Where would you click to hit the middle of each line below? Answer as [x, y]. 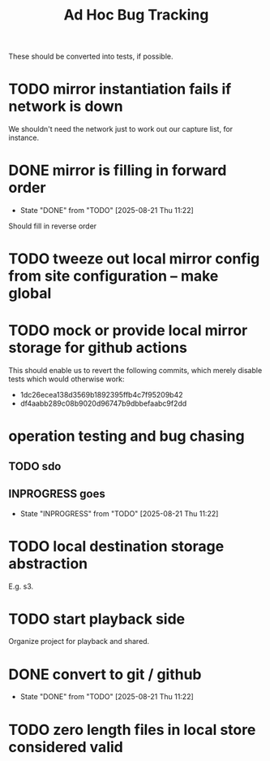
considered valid [66, 747]
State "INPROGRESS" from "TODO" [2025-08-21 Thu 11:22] [119, 513]
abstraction [48, 563]
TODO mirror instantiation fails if [120, 89]
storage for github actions [98, 348]
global [30, 294]
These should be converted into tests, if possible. [91, 57]
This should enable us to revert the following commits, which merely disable [135, 371]
